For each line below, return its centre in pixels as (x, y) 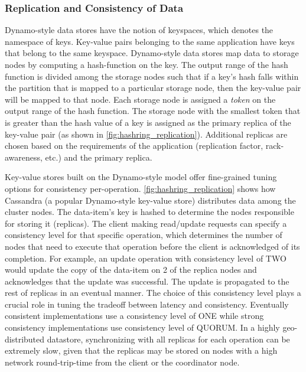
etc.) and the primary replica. (99, 157)
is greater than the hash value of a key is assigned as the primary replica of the (148, 122)
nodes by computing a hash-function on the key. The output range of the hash (147, 64)
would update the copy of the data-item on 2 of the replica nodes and (131, 270)
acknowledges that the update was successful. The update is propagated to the (147, 281)
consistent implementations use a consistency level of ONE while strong (134, 316)
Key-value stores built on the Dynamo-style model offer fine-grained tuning (141, 177)
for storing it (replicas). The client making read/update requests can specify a (146, 223)
